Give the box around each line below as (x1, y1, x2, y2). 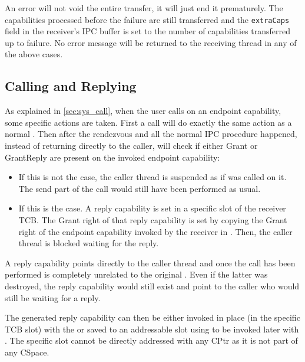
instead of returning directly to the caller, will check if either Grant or (5, 139, 258, 152)
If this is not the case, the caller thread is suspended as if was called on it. (18, 171, 287, 183)
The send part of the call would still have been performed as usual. (18, 182, 261, 194)
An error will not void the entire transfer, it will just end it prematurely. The (5, 2, 283, 14)
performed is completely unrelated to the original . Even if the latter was (5, 268, 268, 281)
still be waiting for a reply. (5, 291, 101, 304)
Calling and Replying (5, 77, 137, 95)
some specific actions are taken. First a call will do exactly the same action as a (5, 116, 292, 128)
